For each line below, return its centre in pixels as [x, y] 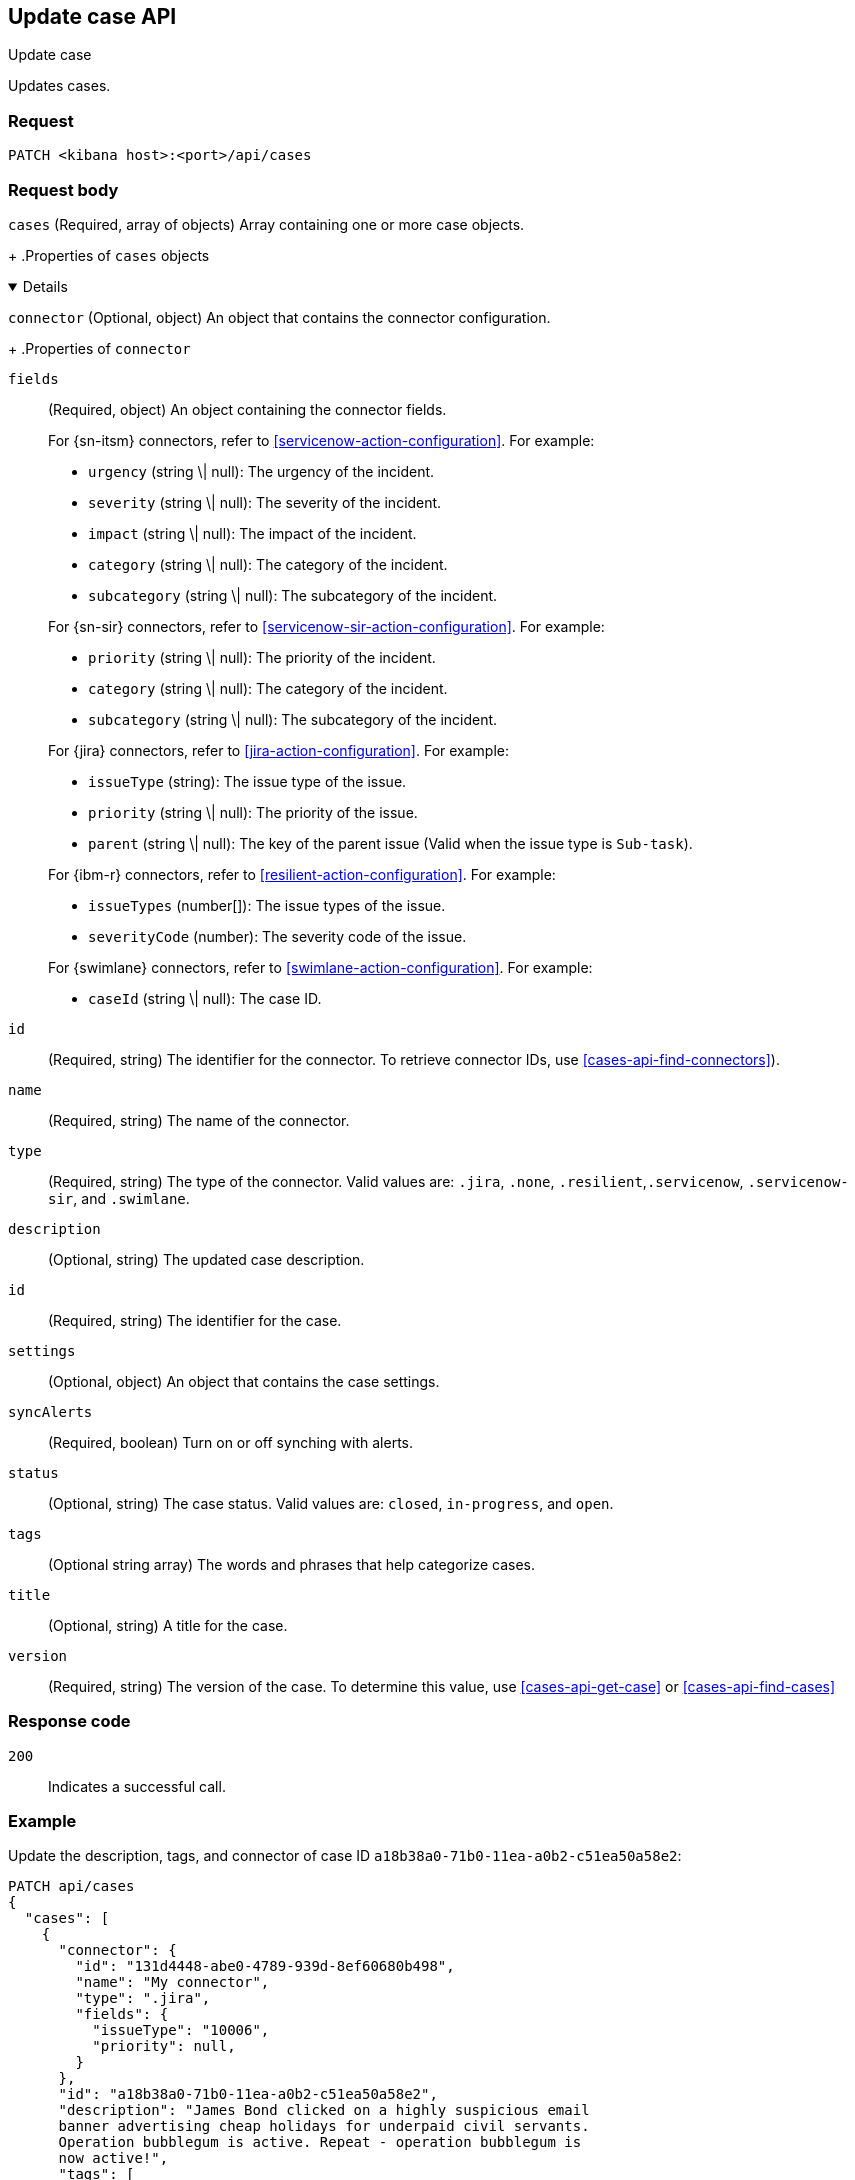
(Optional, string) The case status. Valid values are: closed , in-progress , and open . [331, 1503]
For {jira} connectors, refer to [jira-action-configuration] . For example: [279, 750]
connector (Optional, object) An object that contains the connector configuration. [279, 317]
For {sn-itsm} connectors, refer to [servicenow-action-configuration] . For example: [321, 440]
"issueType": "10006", [181, 2030]
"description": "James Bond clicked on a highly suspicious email [324, 2110]
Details [45, 286]
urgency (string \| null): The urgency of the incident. [261, 471]
